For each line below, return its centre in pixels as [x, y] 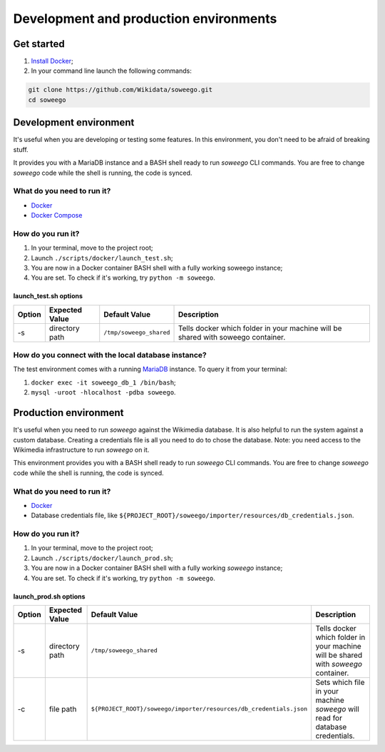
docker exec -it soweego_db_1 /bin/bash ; [103, 382]
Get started [39, 44]
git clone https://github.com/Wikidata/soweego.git [120, 90]
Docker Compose [57, 215]
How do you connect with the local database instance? [110, 355]
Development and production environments [145, 19]
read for [329, 718]
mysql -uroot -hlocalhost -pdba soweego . [103, 392]
